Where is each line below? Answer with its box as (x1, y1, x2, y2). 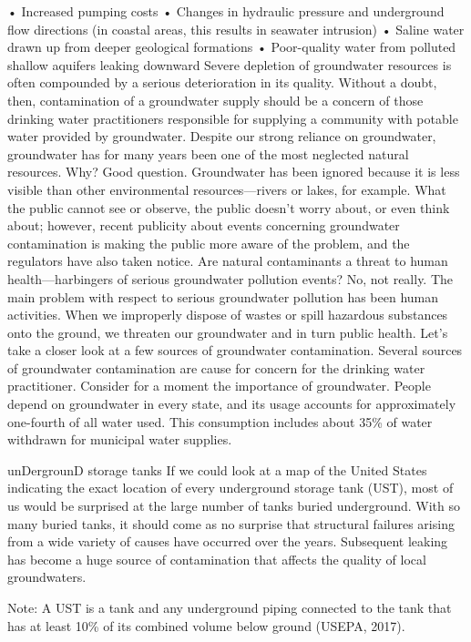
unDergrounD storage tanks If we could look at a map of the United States (7, 460, 427, 479)
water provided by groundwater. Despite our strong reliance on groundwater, (7, 127, 436, 146)
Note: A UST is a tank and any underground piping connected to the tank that (7, 598, 452, 617)
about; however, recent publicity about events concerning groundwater (7, 216, 400, 235)
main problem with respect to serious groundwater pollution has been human (7, 287, 439, 306)
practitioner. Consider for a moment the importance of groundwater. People (7, 376, 431, 395)
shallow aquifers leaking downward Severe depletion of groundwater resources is (7, 55, 452, 74)
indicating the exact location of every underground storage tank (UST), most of (7, 478, 454, 497)
